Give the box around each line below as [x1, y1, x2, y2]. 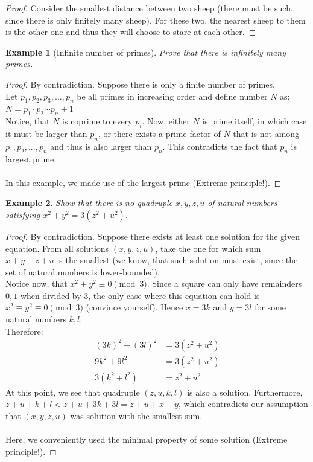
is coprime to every [62, 115, 133, 127]
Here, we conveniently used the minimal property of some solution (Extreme [5, 433, 288, 446]
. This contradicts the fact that [162, 140, 277, 152]
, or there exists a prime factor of [98, 127, 221, 140]
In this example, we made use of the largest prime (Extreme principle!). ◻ [5, 176, 282, 188]
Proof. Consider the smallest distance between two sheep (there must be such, [5, 2, 293, 14]
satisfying [5, 208, 40, 220]
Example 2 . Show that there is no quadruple [5, 196, 173, 209]
